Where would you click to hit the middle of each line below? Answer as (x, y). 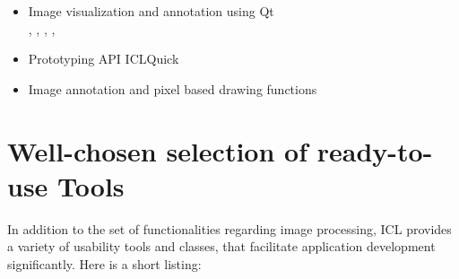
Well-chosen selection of (157, 150)
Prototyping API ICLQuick (104, 59)
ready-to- (375, 150)
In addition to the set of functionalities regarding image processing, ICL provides (229, 228)
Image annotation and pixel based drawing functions (173, 88)
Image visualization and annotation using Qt (151, 11)
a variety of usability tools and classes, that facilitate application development (221, 246)
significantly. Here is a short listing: (104, 263)
